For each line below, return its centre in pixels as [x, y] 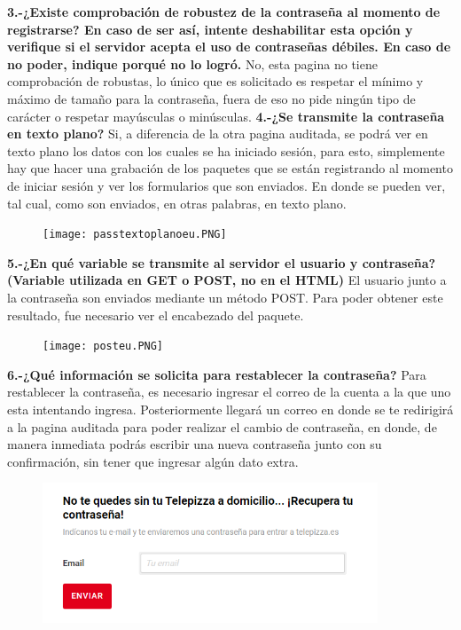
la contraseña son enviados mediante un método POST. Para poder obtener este [225, 297]
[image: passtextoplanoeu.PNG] [135, 235]
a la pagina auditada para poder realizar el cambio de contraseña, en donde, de [222, 426]
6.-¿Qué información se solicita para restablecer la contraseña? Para [217, 374]
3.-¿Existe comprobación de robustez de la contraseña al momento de [224, 12]
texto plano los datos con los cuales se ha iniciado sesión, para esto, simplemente [226, 150]
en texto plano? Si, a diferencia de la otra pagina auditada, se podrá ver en [218, 134]
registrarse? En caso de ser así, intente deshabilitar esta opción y [210, 29]
